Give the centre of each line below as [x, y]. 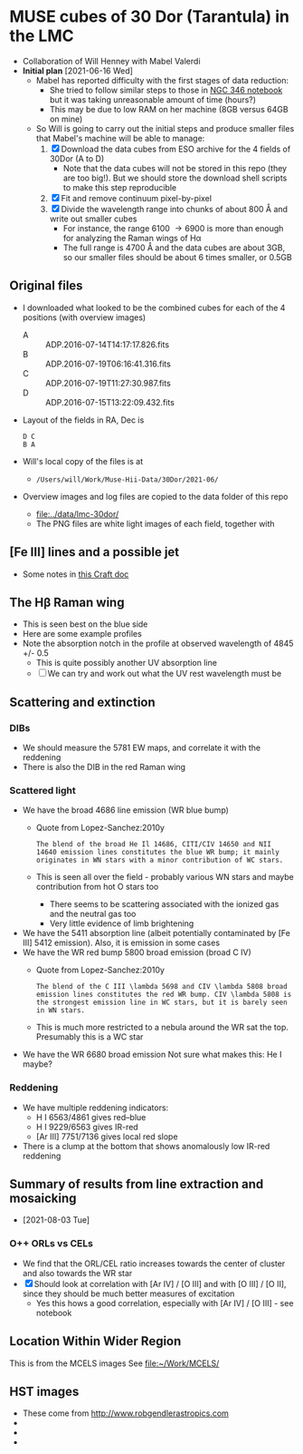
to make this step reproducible [120, 187]
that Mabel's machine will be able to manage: [120, 138]
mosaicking [43, 1199]
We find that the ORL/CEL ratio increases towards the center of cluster [154, 1264]
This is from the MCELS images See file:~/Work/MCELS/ [114, 1363]
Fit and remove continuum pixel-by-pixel [137, 198]
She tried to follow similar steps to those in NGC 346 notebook [166, 90]
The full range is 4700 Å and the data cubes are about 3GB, [174, 248]
